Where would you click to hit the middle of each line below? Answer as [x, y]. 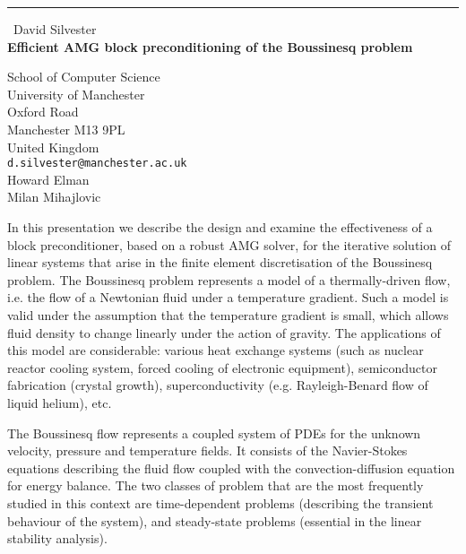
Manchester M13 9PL [66, 129]
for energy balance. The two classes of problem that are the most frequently [216, 485]
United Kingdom [53, 147]
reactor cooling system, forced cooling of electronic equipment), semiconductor [222, 367]
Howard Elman [48, 179]
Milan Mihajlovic [54, 197]
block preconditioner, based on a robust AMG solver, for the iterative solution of [229, 244]
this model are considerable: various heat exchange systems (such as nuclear [216, 350]
